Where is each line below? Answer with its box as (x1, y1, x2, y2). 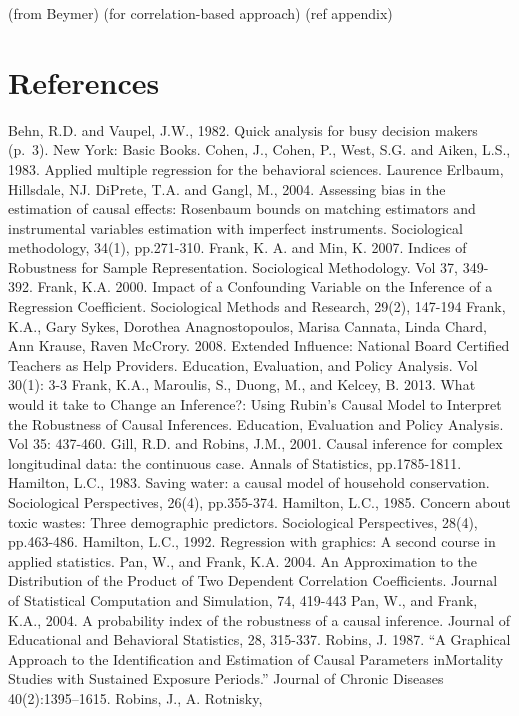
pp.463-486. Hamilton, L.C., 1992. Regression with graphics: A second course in (8, 531, 496, 552)
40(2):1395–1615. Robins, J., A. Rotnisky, (8, 687, 263, 708)
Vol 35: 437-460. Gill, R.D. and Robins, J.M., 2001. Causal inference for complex (8, 433, 503, 454)
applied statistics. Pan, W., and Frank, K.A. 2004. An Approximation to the (8, 550, 477, 571)
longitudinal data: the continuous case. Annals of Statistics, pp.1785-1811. (8, 452, 462, 473)
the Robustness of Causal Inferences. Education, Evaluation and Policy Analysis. (8, 413, 504, 434)
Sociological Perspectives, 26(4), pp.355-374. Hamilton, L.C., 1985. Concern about (8, 492, 511, 512)
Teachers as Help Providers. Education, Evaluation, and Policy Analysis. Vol (8, 354, 478, 375)
